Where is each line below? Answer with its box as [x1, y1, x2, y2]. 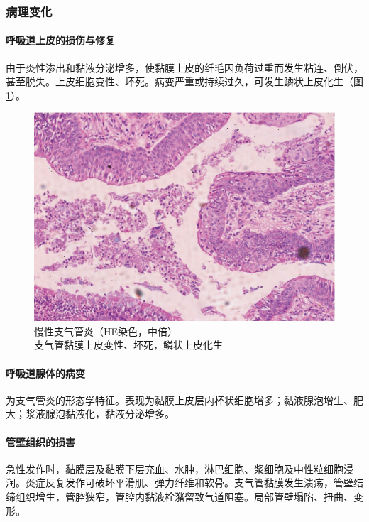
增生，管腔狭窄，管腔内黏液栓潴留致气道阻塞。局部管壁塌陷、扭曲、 [35, 489, 353, 504]
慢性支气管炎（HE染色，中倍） [34, 323, 178, 338]
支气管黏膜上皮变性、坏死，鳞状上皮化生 [34, 337, 223, 352]
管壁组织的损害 [6, 434, 75, 449]
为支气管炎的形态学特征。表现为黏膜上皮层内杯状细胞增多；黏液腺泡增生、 [6, 392, 353, 407]
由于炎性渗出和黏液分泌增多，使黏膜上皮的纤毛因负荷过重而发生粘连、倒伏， [6, 60, 363, 75]
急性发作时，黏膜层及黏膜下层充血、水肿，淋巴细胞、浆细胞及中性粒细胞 [6, 461, 343, 476]
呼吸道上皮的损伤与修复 [6, 33, 115, 48]
